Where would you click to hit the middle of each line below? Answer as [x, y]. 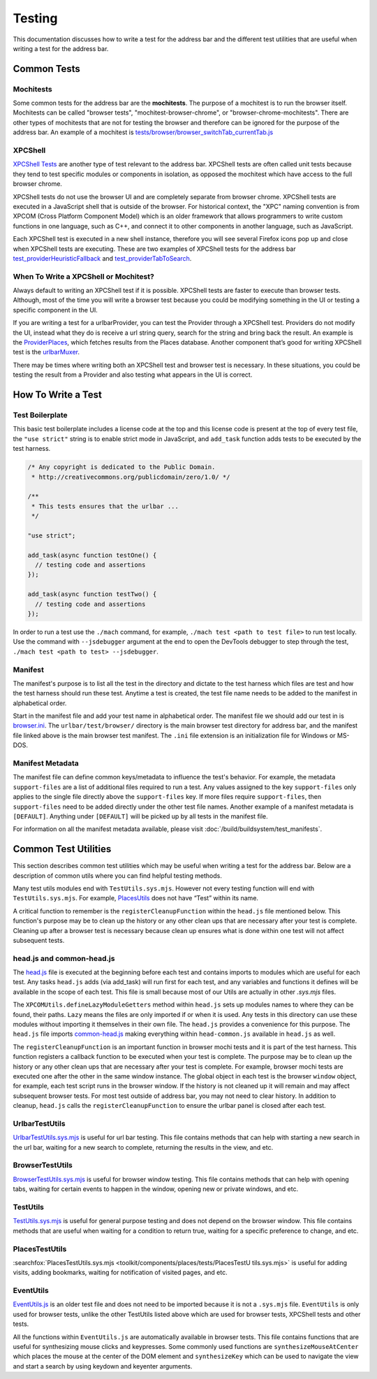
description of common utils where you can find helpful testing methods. [118, 875]
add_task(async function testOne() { [92, 555]
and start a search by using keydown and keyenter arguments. [103, 1366]
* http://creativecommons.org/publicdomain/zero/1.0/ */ [131, 477]
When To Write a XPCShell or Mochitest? [84, 276]
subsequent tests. [39, 940]
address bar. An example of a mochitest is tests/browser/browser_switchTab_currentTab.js [143, 132]
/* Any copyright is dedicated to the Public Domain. [121, 467]
